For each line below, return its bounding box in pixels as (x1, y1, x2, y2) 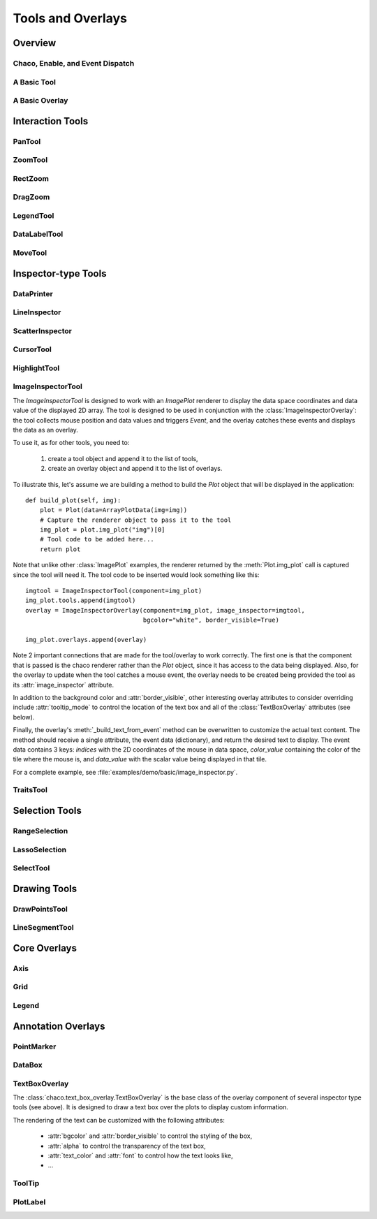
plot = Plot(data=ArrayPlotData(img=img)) (39, 506, 188, 514)
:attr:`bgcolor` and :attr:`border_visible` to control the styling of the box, (47, 1132, 253, 1140)
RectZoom (13, 173, 49, 183)
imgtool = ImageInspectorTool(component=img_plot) (25, 587, 202, 595)
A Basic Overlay (13, 96, 68, 105)
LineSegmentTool (13, 923, 74, 933)
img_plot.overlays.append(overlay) (25, 636, 147, 643)
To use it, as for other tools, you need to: (13, 439, 130, 447)
